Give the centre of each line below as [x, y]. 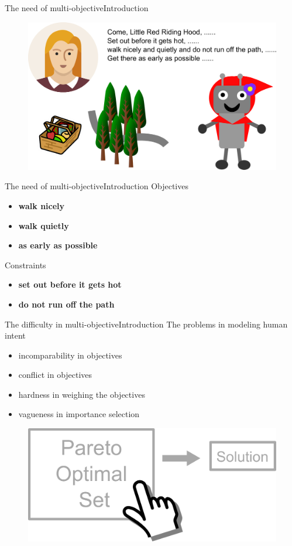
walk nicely [42, 205]
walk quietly [44, 225]
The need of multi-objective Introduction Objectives [97, 186]
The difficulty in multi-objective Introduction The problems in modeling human [146, 324]
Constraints [25, 265]
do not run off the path [66, 304]
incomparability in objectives [70, 355]
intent [15, 335]
